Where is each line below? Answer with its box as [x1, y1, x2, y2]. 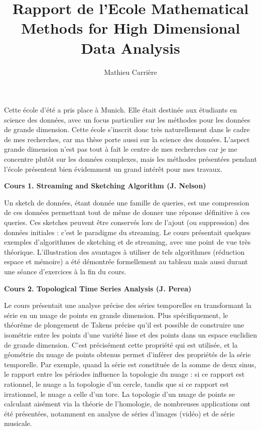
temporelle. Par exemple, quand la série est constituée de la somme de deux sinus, [4, 359, 256, 369]
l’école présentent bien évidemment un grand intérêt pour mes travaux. [4, 163, 222, 174]
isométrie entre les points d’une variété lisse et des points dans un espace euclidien [4, 329, 257, 340]
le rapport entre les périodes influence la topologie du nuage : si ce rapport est [4, 369, 245, 379]
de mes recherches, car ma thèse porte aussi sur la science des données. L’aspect [4, 134, 250, 144]
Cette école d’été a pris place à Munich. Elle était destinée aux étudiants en [4, 104, 237, 115]
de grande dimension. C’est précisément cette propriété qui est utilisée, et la [4, 339, 238, 350]
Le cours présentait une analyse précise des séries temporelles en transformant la [4, 300, 252, 310]
